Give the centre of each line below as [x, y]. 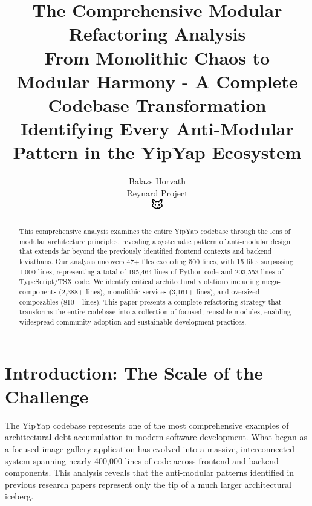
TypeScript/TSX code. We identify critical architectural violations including [139, 281]
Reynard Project [157, 193]
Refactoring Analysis [157, 34]
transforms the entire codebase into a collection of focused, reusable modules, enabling [155, 312]
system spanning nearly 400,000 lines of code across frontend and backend [142, 460]
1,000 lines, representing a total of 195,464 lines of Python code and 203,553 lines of [151, 271]
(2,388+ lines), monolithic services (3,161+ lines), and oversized [159, 291]
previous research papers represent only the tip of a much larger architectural [148, 484]
